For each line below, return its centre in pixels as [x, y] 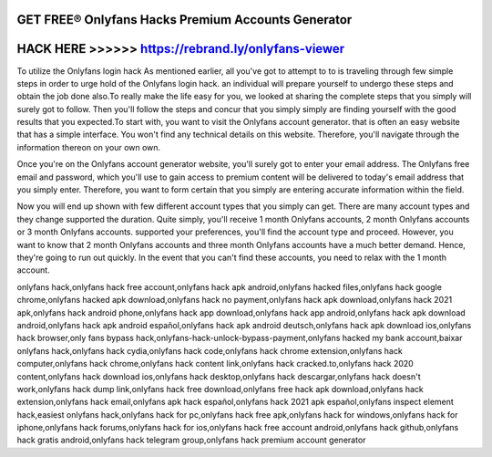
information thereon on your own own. [89, 147]
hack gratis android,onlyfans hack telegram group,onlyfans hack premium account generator [191, 440]
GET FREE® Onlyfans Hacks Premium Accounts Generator [184, 20]
